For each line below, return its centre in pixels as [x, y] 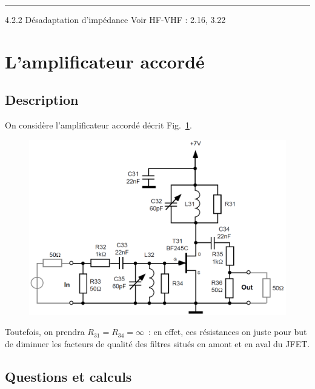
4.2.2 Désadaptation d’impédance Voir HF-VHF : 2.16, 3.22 [115, 19]
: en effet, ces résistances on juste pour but [228, 332]
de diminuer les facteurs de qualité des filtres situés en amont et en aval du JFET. [157, 343]
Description [42, 100]
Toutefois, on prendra [45, 332]
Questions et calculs [68, 376]
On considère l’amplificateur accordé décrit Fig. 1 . [98, 125]
